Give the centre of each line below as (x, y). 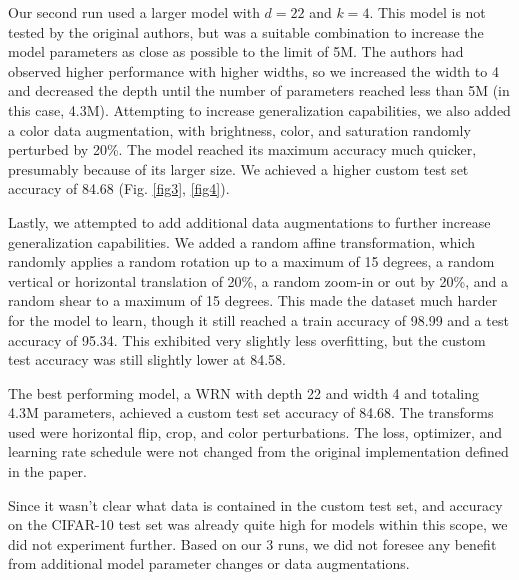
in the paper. (48, 471)
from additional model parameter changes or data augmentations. (209, 563)
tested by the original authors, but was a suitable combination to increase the (246, 31)
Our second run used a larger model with (134, 12)
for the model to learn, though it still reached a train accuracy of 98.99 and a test (258, 319)
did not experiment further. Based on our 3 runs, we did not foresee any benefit (252, 543)
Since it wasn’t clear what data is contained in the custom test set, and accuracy (255, 504)
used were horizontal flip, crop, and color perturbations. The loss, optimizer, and (255, 431)
